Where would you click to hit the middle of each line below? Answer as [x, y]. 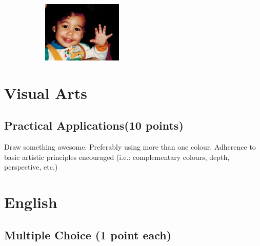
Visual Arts [46, 93]
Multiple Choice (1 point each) [88, 234]
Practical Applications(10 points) [94, 125]
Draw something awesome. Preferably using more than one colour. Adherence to [130, 147]
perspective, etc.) [31, 167]
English [31, 202]
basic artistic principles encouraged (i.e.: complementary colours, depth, [117, 157]
